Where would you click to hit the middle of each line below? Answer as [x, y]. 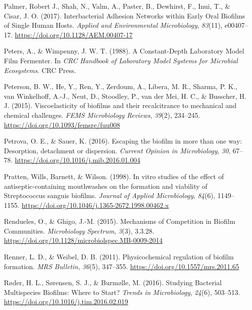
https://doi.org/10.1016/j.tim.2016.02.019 [66, 301]
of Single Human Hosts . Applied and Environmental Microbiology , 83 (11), [113, 25]
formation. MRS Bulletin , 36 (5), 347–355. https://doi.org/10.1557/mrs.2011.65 [122, 266]
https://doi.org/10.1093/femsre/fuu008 [62, 124]
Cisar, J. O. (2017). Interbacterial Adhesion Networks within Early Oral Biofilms [125, 15]
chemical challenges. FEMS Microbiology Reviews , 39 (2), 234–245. [102, 115]
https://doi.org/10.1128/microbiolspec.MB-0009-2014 [83, 240]
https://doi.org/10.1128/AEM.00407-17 [74, 34]
